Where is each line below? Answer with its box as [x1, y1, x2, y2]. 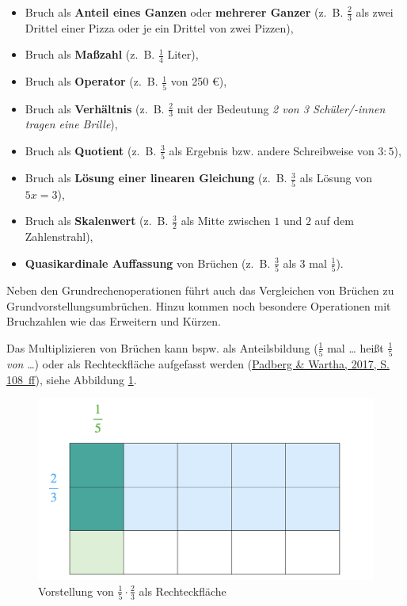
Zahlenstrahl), [25, 228, 93, 245]
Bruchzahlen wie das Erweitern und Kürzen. [6, 313, 221, 330]
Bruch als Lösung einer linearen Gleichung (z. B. [25, 170, 287, 186]
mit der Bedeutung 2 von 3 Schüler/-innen [177, 100, 386, 116]
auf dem [314, 212, 354, 229]
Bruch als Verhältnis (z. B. [25, 100, 165, 116]
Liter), [167, 46, 199, 63]
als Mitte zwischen [181, 212, 271, 229]
